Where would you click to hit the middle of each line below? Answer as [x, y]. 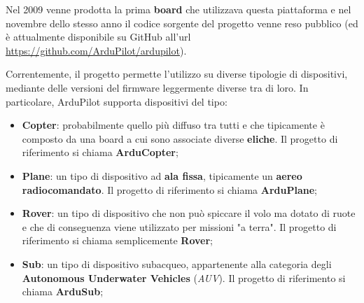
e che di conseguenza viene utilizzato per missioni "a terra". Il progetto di [179, 226]
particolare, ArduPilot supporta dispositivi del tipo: [117, 101]
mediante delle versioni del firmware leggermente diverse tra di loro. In [157, 87]
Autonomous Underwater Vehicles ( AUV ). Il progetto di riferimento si [184, 277]
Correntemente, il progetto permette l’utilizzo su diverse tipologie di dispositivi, [177, 74]
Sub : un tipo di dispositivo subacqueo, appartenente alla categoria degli [177, 263]
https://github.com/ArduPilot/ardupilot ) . [96, 50]
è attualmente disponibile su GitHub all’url [98, 37]
